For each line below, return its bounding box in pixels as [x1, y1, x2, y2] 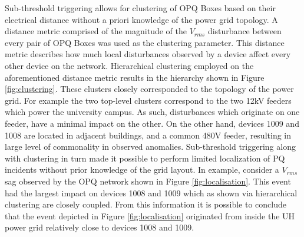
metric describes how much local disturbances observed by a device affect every [5, 48, 291, 60]
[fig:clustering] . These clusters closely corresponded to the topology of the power [5, 83, 294, 95]
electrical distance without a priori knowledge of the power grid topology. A [5, 13, 278, 25]
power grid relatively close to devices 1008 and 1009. [5, 221, 194, 233]
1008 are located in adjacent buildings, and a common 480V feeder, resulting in [5, 129, 292, 141]
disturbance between [207, 25, 282, 37]
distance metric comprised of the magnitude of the [5, 25, 187, 37]
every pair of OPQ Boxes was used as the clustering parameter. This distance [5, 36, 285, 48]
